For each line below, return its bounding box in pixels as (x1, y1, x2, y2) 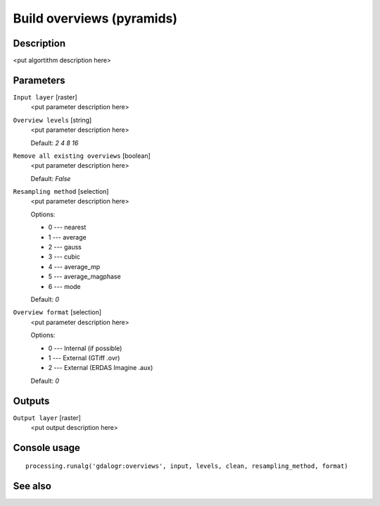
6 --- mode (48, 282, 81, 290)
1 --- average (48, 233, 87, 241)
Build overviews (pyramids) (13, 11, 178, 26)
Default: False (30, 174, 71, 183)
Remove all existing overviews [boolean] (13, 152, 151, 160)
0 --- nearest (48, 223, 87, 232)
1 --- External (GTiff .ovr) (48, 353, 120, 362)
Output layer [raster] (13, 413, 81, 422)
